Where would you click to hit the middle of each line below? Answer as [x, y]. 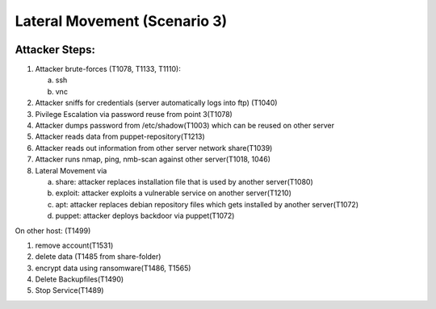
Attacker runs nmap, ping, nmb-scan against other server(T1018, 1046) [153, 159]
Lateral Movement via [71, 170]
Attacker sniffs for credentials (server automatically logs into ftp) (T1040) [156, 103]
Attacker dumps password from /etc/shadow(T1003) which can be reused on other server [185, 126]
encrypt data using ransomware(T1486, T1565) [113, 268]
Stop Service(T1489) [69, 290]
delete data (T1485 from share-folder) [98, 257]
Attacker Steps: [55, 50]
